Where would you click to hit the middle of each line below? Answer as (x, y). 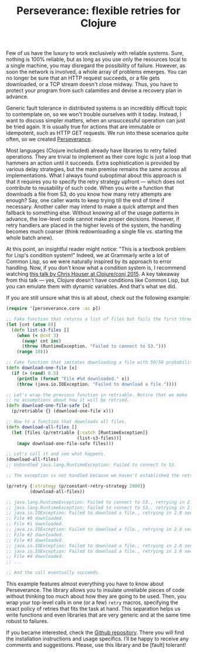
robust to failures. (27, 621)
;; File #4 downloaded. (35, 557)
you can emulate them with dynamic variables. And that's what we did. (91, 287)
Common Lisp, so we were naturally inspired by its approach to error (89, 261)
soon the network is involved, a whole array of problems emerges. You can (96, 72)
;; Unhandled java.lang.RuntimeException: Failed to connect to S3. (91, 465)
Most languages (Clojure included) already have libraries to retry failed (91, 151)
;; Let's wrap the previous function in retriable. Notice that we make (97, 395)
